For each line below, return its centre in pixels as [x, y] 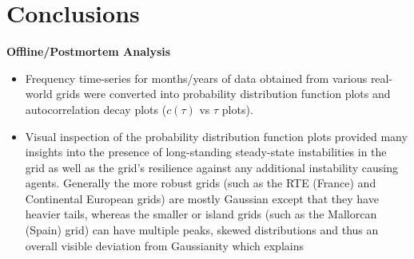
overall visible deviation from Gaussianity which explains [164, 245]
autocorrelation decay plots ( [96, 109]
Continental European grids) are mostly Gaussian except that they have [202, 198]
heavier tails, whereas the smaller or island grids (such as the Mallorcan [201, 214]
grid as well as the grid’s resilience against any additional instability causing [211, 167]
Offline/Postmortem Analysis [89, 51]
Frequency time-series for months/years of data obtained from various [196, 78]
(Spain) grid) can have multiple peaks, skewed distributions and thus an [202, 230]
